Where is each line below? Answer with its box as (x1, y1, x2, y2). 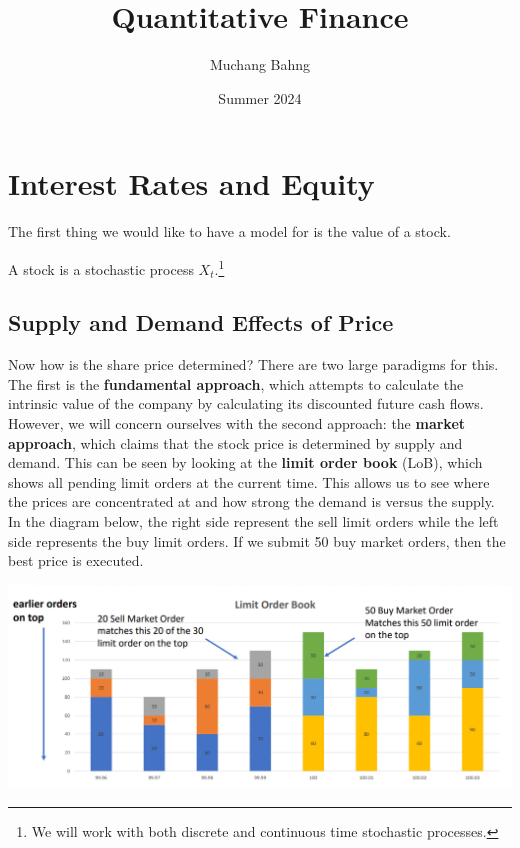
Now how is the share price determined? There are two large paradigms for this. (8, 354, 499, 375)
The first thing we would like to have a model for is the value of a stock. (8, 221, 451, 242)
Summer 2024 (218, 87, 302, 108)
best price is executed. (8, 550, 144, 571)
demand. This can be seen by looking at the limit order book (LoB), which (8, 452, 483, 473)
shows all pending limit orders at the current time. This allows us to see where (8, 471, 490, 492)
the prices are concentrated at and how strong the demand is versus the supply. (8, 491, 495, 512)
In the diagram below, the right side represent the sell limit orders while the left (8, 511, 499, 532)
